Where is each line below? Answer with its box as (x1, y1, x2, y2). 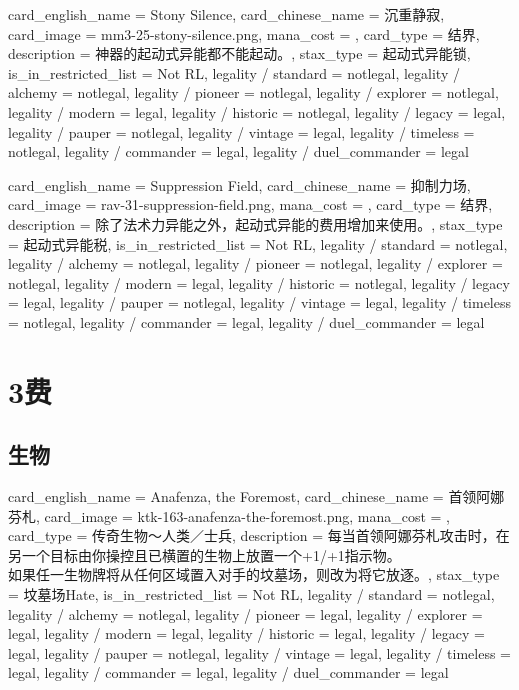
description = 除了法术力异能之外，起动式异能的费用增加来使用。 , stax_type (8, 213, 503, 234)
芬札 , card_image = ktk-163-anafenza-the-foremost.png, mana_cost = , (8, 505, 450, 526)
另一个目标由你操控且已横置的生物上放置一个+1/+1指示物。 (8, 544, 401, 565)
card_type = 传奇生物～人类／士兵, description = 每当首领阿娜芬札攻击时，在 (8, 525, 510, 546)
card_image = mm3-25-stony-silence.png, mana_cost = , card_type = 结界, (8, 23, 480, 44)
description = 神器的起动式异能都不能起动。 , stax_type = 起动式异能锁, (8, 43, 471, 64)
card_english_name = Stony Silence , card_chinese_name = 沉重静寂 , (8, 4, 445, 24)
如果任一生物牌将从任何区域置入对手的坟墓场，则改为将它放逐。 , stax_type (8, 564, 500, 585)
